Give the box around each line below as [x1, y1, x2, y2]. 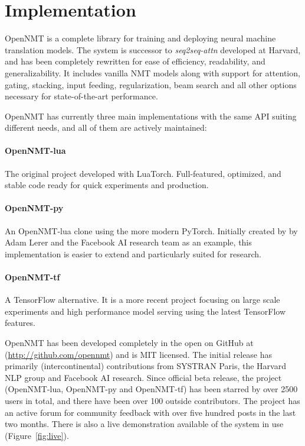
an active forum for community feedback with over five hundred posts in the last [5, 406, 296, 418]
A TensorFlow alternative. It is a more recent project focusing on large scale [5, 293, 280, 306]
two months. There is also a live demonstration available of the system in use [5, 418, 284, 430]
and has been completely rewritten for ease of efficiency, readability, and [5, 55, 265, 67]
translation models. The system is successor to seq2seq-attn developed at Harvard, [5, 43, 301, 56]
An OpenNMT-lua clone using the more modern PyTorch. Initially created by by [5, 224, 298, 237]
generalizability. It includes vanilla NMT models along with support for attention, [5, 66, 300, 79]
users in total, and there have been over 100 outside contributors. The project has [5, 394, 300, 406]
